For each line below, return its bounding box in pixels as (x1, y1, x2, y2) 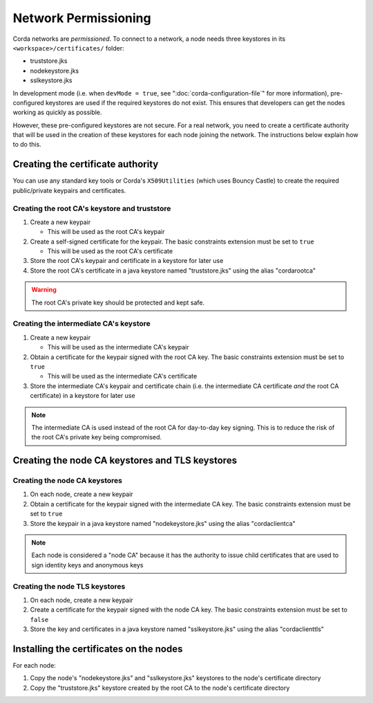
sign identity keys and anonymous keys (31, 560, 144, 569)
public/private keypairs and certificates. (12, 186, 126, 194)
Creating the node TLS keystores (12, 581, 126, 591)
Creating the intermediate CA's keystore (12, 319, 151, 329)
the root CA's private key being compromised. (31, 433, 162, 441)
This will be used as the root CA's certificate (47, 247, 173, 255)
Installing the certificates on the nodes (12, 643, 183, 655)
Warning (31, 286, 57, 294)
